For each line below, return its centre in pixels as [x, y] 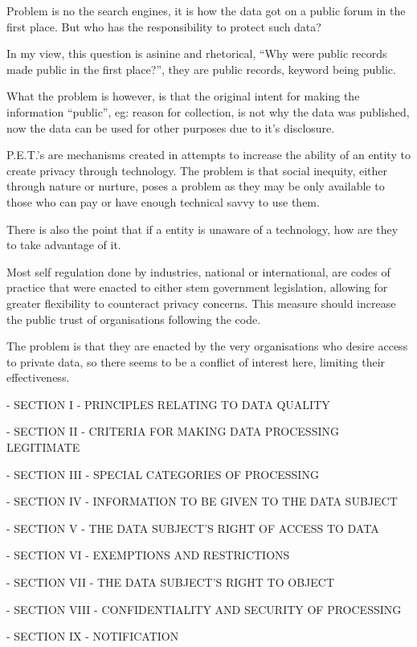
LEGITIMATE [43, 447]
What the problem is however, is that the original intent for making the [183, 96]
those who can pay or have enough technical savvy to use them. [163, 201]
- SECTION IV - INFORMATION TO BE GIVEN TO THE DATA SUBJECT [202, 501]
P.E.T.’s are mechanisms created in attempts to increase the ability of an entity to [208, 155]
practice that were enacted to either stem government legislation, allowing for [197, 287]
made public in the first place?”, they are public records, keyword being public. [201, 69]
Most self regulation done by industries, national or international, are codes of [198, 271]
